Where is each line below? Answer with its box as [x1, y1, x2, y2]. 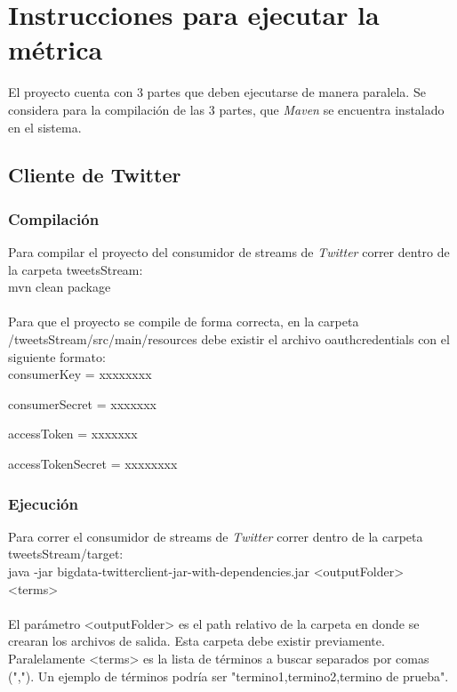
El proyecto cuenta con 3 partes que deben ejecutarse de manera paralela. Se [8, 83, 426, 101]
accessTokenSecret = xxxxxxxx [8, 455, 178, 473]
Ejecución [8, 492, 78, 514]
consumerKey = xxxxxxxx [8, 365, 152, 383]
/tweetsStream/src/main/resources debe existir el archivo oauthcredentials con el [8, 330, 450, 349]
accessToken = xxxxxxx [8, 424, 138, 443]
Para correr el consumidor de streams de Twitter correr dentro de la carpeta [8, 527, 423, 545]
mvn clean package [8, 278, 111, 296]
